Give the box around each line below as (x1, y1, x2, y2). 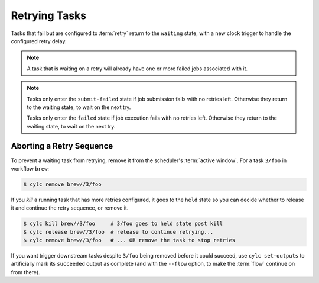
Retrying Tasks (11, 9, 87, 22)
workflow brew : (11, 165, 50, 172)
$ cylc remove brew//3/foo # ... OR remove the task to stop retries (23, 237, 236, 244)
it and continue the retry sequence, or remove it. (11, 204, 129, 211)
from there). (11, 268, 41, 275)
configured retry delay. (11, 37, 67, 44)
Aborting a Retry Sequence (11, 141, 113, 151)
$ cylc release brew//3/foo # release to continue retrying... (23, 229, 214, 235)
